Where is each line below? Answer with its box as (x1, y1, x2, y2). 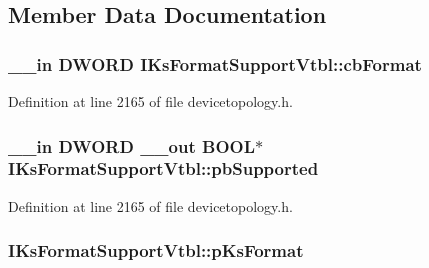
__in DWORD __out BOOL (8, 133, 256, 158)
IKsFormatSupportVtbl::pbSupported (8, 156, 319, 181)
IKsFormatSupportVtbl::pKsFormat (8, 238, 304, 263)
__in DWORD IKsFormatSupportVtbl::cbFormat (8, 51, 422, 76)
